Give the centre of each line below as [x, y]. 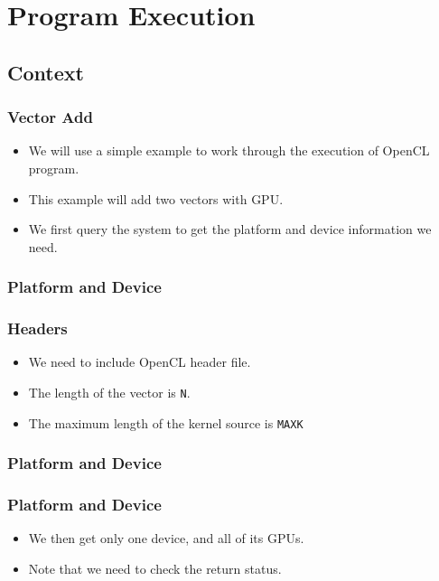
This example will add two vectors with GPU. [156, 198]
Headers [37, 328]
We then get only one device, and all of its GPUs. [166, 538]
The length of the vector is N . [109, 392]
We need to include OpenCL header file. [140, 362]
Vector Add [50, 117]
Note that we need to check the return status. [155, 568]
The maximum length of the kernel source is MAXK [166, 422]
